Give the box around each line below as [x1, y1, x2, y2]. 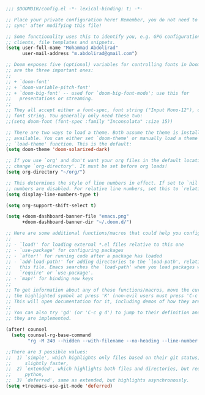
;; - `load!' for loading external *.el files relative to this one [6, 242, 184, 248]
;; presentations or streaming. [6, 95, 94, 102]
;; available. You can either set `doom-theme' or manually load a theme [6, 135, 198, 141]
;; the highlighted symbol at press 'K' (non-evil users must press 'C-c [6, 292, 198, 299]
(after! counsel [6, 327, 47, 333]
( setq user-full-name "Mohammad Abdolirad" [6, 45, 119, 51]
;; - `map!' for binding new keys [6, 276, 94, 282]
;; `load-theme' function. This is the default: [6, 141, 132, 147]
